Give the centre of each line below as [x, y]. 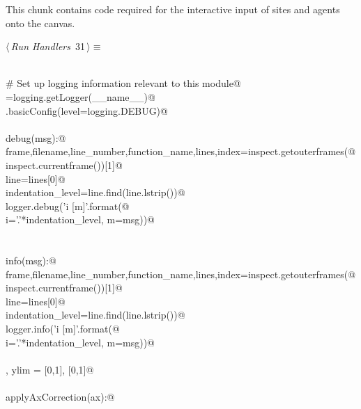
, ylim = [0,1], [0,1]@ [50, 369]
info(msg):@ [31, 260]
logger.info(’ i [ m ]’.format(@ [63, 329]
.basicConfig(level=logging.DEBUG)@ [87, 110]
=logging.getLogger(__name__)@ [80, 96]
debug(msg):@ [36, 137]
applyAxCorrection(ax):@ [60, 397]
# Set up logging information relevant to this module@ [123, 83]
